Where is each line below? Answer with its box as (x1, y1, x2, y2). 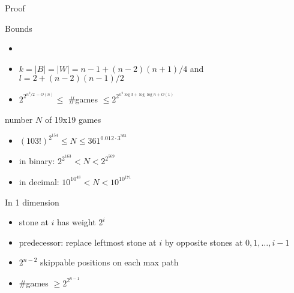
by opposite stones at (164, 235, 243, 248)
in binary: (19, 155, 55, 167)
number (5, 113, 33, 125)
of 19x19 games (44, 113, 101, 125)
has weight (57, 216, 96, 228)
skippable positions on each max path (40, 256, 179, 268)
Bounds (5, 22, 32, 34)
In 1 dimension (5, 195, 59, 208)
